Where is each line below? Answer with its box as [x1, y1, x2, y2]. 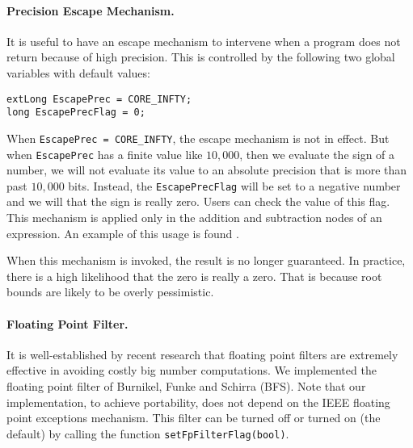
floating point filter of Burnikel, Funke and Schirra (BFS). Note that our [6, 378, 366, 394]
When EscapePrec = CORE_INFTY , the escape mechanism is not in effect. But [6, 129, 390, 146]
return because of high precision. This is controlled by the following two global [6, 48, 395, 65]
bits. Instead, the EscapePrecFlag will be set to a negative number [68, 177, 401, 194]
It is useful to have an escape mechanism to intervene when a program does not [6, 32, 401, 49]
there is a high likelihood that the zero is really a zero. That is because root [6, 267, 382, 284]
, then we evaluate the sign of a [239, 145, 395, 162]
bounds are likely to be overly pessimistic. [6, 283, 214, 300]
